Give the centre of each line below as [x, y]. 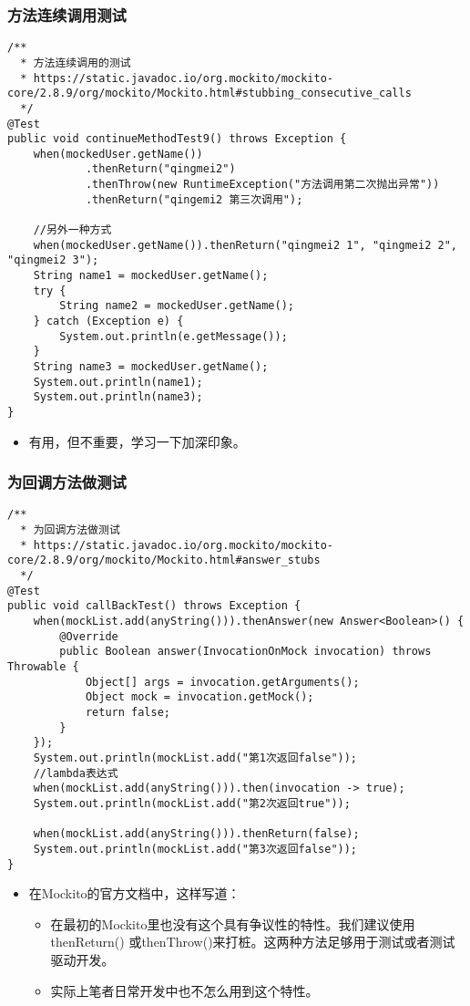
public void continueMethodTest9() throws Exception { [177, 139]
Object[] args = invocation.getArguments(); [222, 682]
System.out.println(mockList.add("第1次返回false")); [195, 757]
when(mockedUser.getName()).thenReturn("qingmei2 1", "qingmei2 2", [245, 245]
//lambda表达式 [76, 773]
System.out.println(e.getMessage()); [174, 336]
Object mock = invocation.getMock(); [199, 697]
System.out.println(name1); [118, 382]
